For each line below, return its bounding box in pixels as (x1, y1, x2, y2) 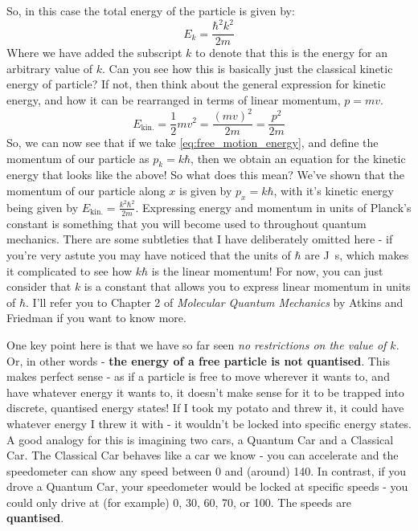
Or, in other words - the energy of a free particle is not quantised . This (6, 352, 391, 369)
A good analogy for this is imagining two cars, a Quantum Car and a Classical (6, 431, 394, 447)
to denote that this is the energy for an (195, 44, 388, 61)
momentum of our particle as (6, 149, 150, 166)
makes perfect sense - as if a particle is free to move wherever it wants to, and (6, 368, 390, 385)
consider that (6, 278, 72, 295)
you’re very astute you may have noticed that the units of (6, 246, 291, 263)
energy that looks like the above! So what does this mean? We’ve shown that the (6, 166, 404, 183)
